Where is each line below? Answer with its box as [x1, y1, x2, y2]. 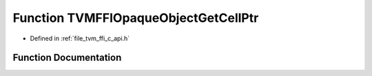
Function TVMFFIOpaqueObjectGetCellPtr [12, 10, 259, 25]
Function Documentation [12, 52, 122, 64]
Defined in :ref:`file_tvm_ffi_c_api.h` [30, 34, 130, 42]
